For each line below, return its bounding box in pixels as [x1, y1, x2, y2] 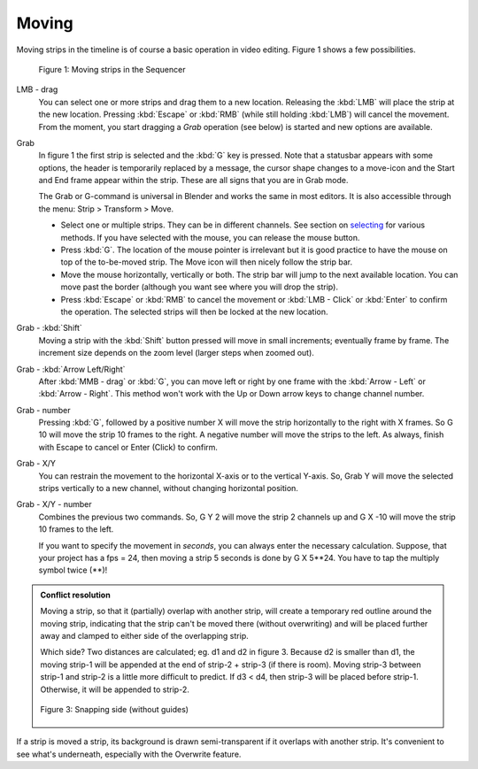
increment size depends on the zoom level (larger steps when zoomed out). [38, 348, 314, 358]
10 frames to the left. [38, 524, 114, 534]
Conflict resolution [40, 589, 111, 600]
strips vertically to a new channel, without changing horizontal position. [38, 483, 298, 494]
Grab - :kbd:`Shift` [16, 323, 83, 334]
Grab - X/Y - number [16, 499, 92, 510]
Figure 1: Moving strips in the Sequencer [38, 64, 186, 74]
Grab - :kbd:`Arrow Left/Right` [16, 364, 126, 374]
